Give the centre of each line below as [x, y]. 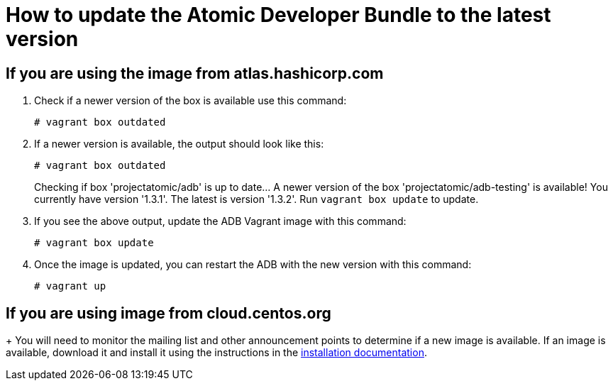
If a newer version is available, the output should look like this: [179, 144]
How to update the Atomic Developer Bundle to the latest [278, 15]
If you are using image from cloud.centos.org [169, 313]
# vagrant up [70, 286]
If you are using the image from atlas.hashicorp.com [195, 73]
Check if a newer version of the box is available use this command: [190, 101]
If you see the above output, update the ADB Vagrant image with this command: [220, 221]
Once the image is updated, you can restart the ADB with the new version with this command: [253, 265]
